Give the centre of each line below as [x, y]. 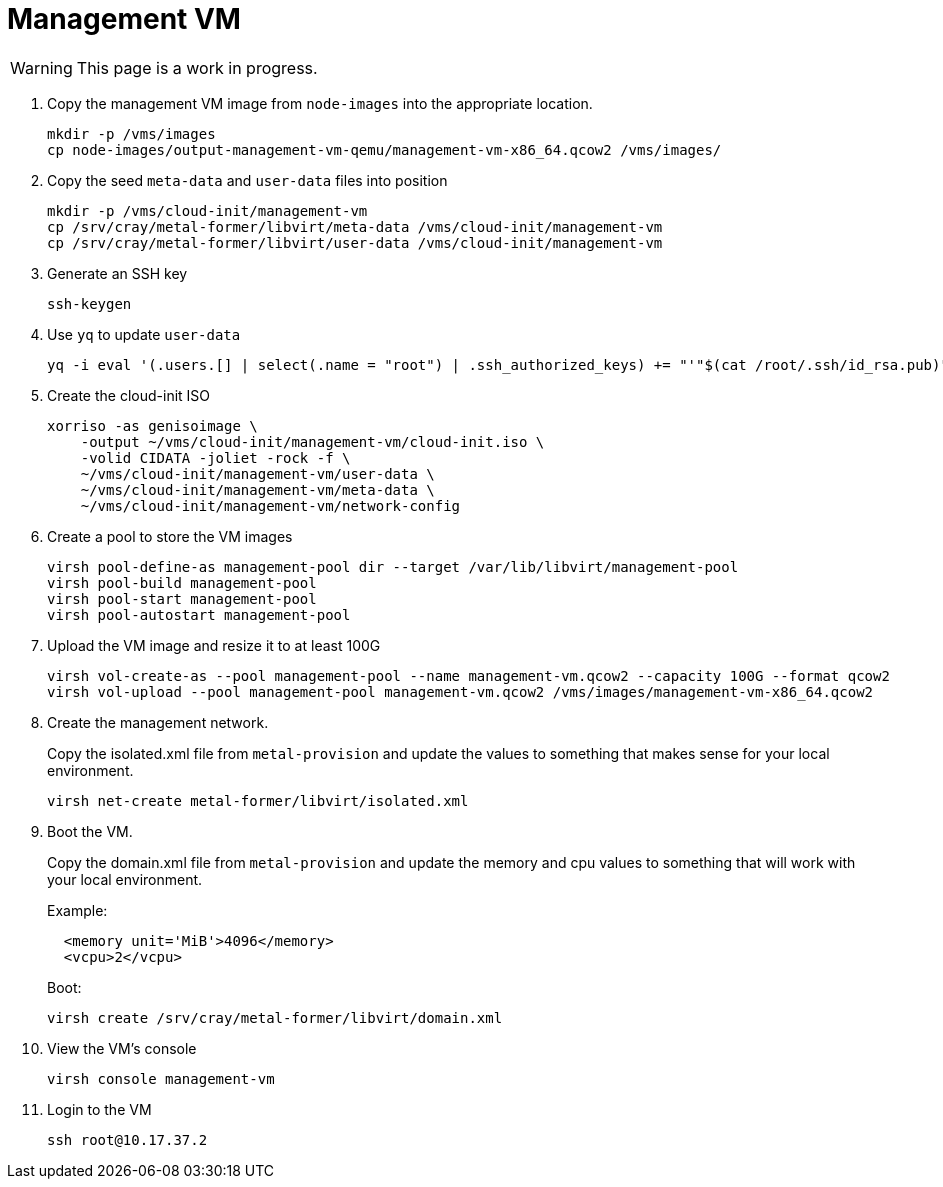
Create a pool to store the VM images [170, 536]
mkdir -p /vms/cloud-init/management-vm [207, 210]
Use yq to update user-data [144, 334]
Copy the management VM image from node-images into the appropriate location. [320, 103]
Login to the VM [99, 1109]
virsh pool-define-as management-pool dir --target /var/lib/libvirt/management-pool [393, 566]
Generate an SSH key [117, 273]
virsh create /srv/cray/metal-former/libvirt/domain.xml [275, 1017]
